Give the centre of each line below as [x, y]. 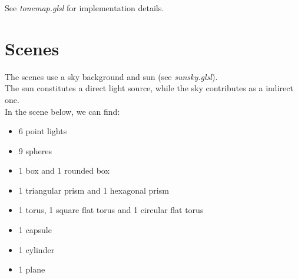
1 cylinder [37, 249]
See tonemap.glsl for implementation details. [85, 8]
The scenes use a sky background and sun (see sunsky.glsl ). [111, 76]
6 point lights [43, 131]
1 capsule [35, 230]
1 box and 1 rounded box [64, 170]
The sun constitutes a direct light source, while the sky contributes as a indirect [149, 88]
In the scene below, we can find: [62, 111]
